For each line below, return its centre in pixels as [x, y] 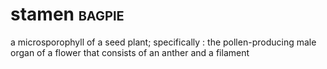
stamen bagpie [67, 14]
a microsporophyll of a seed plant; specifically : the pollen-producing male [163, 42]
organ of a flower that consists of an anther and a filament [130, 52]
